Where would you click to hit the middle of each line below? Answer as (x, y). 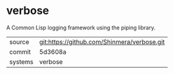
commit (20, 51)
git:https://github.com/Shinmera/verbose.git (102, 42)
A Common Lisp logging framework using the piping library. (81, 28)
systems (21, 62)
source (19, 42)
